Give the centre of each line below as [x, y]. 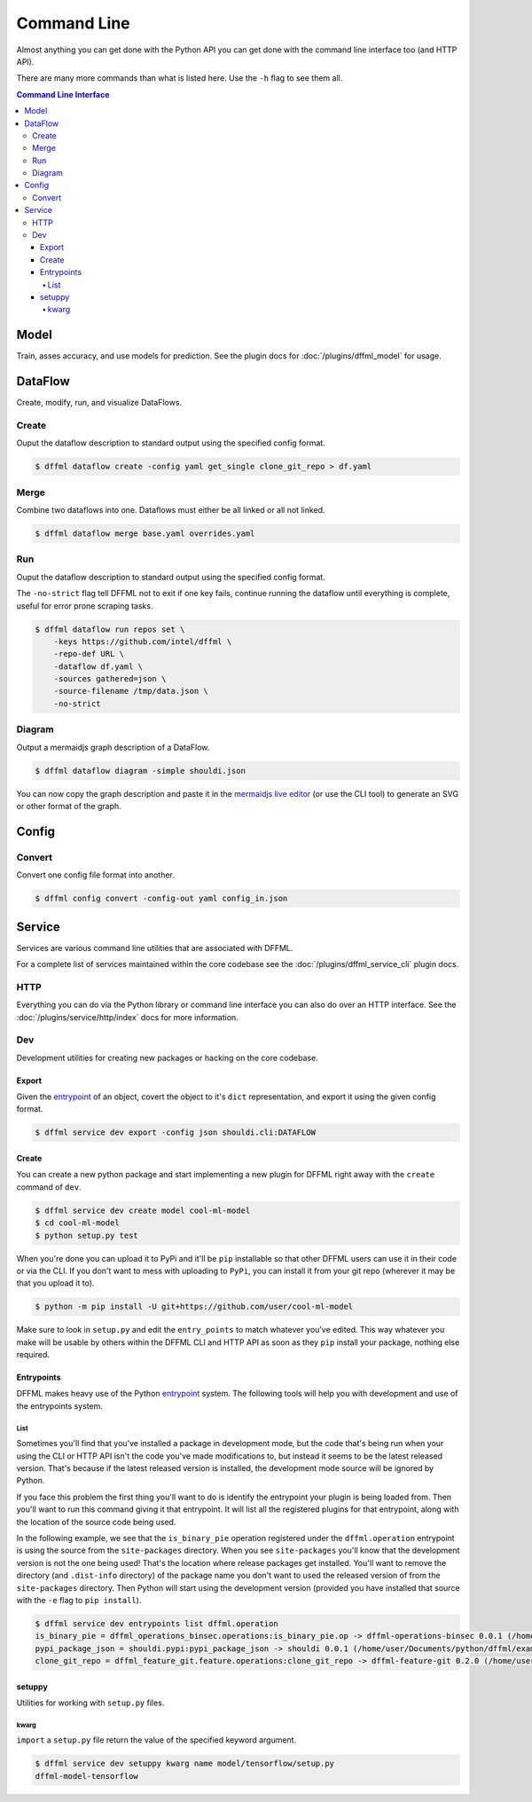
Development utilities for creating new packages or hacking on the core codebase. [167, 1058]
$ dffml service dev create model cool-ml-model [143, 1210]
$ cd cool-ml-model [77, 1223]
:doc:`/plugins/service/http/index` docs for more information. [127, 1017]
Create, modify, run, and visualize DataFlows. [99, 403]
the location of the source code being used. [96, 1522]
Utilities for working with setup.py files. [90, 1703]
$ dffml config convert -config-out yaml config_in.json [161, 899]
